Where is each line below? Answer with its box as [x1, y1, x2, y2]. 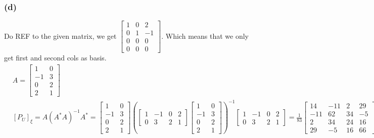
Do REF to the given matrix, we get [4, 30, 117, 41]
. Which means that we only [161, 30, 249, 41]
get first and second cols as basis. [4, 52, 107, 63]
